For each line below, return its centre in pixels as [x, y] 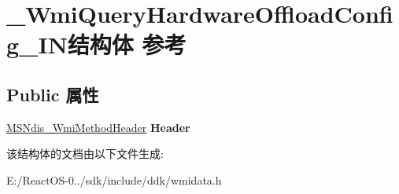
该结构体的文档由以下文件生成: [85, 154]
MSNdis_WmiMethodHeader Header [98, 127]
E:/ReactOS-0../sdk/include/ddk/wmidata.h [114, 179]
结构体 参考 [127, 44]
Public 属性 [53, 94]
